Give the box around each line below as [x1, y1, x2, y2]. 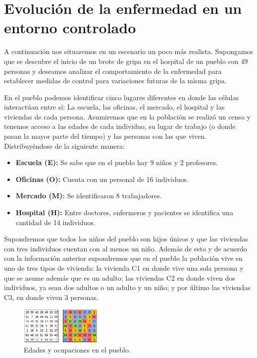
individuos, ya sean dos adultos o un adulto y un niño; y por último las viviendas [4, 282, 251, 293]
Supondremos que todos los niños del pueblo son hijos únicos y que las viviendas [4, 234, 249, 244]
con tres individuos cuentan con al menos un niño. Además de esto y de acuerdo [4, 243, 247, 253]
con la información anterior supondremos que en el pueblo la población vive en [4, 253, 243, 263]
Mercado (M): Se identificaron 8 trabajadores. [15, 190, 162, 201]
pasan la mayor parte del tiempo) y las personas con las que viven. [4, 131, 206, 141]
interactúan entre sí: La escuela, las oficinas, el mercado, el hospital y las [4, 102, 225, 112]
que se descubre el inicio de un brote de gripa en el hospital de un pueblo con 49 [4, 56, 248, 66]
